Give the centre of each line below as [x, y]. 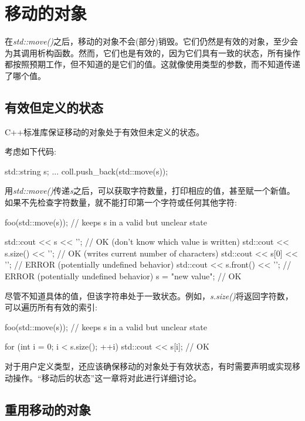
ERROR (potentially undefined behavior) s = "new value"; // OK [123, 276]
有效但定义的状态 [54, 107]
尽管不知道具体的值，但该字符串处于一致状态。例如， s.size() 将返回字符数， [149, 295]
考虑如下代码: [30, 151]
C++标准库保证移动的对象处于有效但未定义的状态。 [104, 131]
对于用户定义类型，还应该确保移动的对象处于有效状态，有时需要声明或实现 [148, 366]
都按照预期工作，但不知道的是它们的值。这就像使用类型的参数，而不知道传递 [152, 64]
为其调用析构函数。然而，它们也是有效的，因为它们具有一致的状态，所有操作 [152, 52]
